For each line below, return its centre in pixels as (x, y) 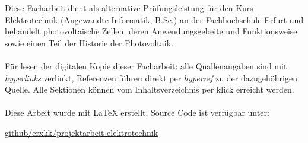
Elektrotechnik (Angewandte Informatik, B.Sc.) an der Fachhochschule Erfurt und (154, 19)
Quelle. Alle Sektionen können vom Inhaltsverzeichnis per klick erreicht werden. (150, 89)
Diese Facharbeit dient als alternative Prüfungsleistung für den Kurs (129, 8)
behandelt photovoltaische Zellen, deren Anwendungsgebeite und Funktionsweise (151, 31)
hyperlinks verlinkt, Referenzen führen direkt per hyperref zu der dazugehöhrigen (151, 77)
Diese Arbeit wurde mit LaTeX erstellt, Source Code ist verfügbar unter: (137, 112)
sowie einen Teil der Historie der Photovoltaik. (89, 42)
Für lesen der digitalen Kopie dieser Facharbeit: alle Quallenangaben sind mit (146, 66)
